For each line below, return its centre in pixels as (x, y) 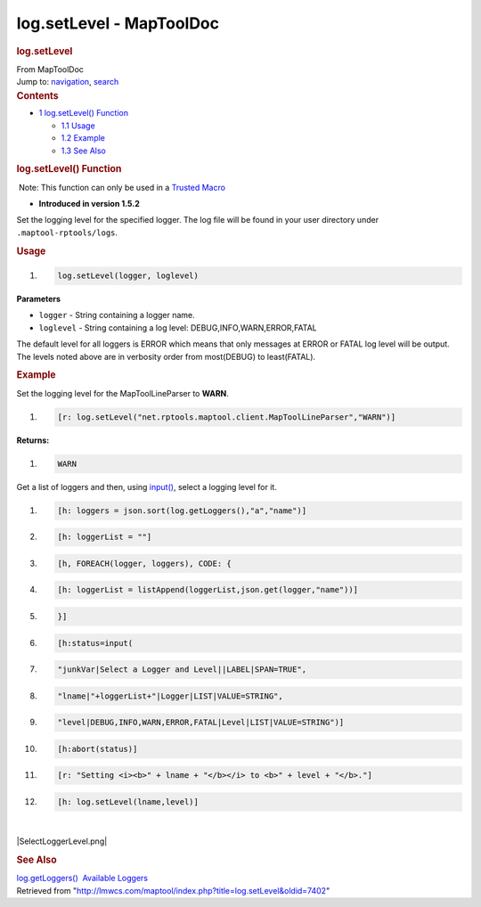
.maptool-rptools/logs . (67, 233)
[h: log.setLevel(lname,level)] (128, 801)
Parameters (39, 299)
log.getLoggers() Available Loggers (82, 878)
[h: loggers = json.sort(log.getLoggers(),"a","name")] (182, 511)
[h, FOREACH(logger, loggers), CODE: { (144, 563)
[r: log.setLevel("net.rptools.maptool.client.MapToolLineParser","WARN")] (227, 417)
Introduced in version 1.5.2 (89, 204)
